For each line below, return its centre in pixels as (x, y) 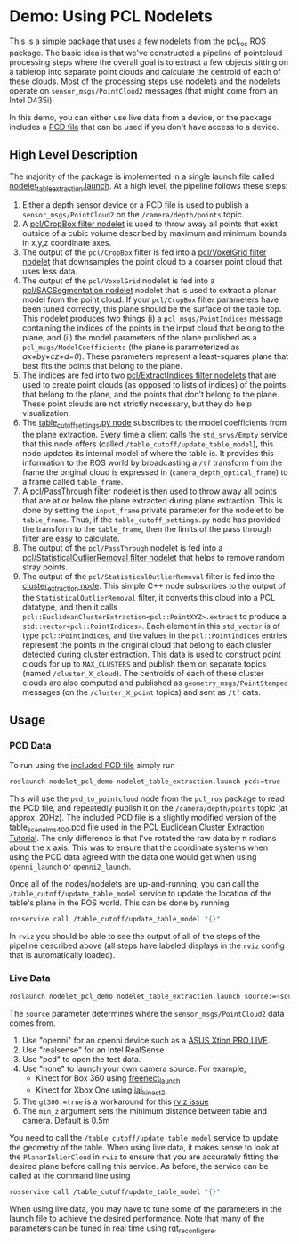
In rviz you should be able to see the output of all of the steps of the (135, 937)
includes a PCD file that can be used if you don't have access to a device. (144, 127)
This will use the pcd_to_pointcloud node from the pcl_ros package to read (147, 798)
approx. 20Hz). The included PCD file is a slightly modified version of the (143, 817)
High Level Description (73, 155)
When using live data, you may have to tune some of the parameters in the (145, 1208)
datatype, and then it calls (70, 607)
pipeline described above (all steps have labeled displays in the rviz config (147, 945)
